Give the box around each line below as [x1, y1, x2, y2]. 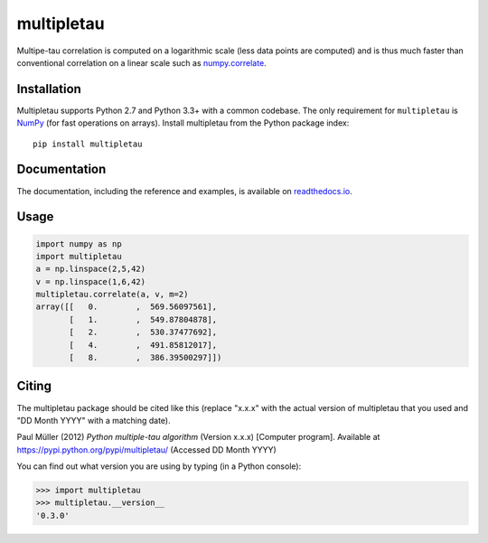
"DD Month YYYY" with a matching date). [16, 415, 171, 426]
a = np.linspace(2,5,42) [35, 264, 146, 275]
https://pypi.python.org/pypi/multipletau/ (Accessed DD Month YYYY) [16, 444, 277, 455]
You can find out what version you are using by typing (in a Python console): [16, 461, 302, 472]
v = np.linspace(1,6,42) [35, 276, 146, 286]
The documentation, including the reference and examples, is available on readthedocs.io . [16, 185, 352, 196]
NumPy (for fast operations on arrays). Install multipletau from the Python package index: [16, 117, 350, 128]
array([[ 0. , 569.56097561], [35, 302, 217, 312]
